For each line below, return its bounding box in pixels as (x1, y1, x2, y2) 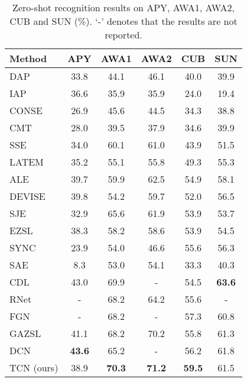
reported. (105, 28, 142, 41)
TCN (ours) (9, 361, 58, 374)
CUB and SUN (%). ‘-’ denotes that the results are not (9, 14, 238, 28)
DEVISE (9, 189, 45, 203)
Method (9, 51, 47, 65)
